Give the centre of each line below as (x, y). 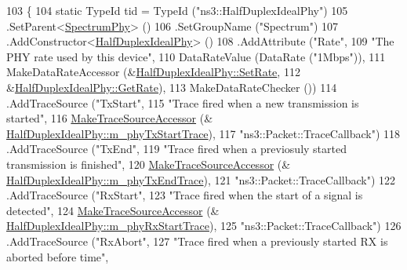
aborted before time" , (58, 256)
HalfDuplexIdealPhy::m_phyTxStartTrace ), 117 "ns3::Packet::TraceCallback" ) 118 (203, 133)
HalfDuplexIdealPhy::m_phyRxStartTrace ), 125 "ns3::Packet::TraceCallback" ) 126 (204, 226)
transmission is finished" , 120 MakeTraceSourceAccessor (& (149, 164)
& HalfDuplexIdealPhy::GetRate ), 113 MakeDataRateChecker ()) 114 (172, 87)
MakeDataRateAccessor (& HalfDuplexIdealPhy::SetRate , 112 (153, 72)
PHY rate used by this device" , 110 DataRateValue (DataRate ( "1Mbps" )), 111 (196, 56)
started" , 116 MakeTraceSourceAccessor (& (110, 118)
